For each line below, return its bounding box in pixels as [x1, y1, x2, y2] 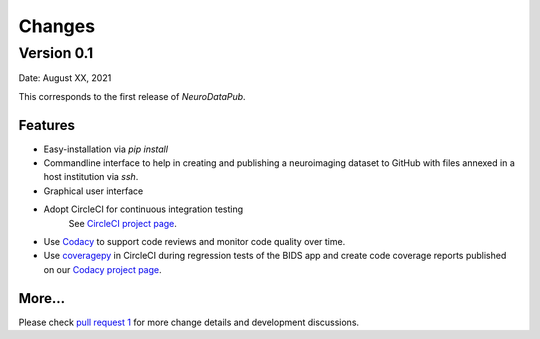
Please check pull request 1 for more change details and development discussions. [18, 316, 360, 328]
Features [18, 116, 75, 134]
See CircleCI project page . [68, 217, 177, 229]
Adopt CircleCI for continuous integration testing [43, 203, 244, 215]
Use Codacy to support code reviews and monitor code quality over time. [43, 236, 346, 248]
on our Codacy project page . [43, 263, 162, 275]
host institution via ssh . [43, 171, 139, 183]
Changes [18, 15, 95, 37]
